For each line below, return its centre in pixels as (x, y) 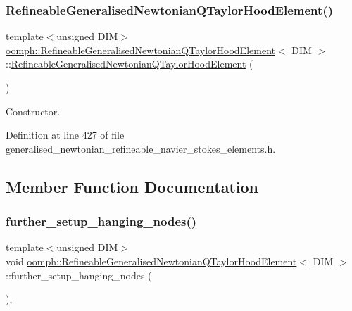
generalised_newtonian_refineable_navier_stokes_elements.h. (141, 148)
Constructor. (33, 111)
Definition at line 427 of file (65, 135)
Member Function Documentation (132, 186)
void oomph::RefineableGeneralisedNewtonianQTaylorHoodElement (151, 261)
